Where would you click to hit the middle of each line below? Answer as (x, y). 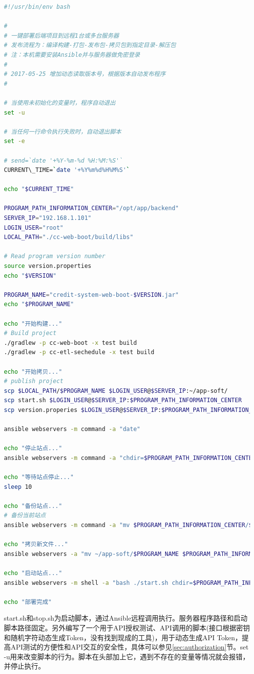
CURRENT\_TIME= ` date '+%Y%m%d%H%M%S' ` (67, 170)
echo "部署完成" (28, 602)
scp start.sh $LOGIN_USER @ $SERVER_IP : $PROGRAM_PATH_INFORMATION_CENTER (123, 400)
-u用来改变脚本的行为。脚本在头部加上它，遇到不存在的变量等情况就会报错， (127, 656)
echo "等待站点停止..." (39, 477)
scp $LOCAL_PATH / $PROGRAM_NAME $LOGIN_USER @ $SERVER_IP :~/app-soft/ (116, 391)
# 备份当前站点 (25, 516)
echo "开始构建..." (33, 324)
